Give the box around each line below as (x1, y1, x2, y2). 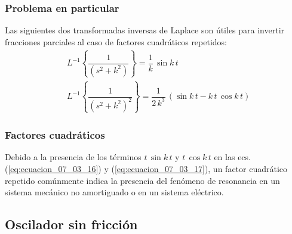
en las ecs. (214, 151, 251, 163)
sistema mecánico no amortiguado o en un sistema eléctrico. (5, 186, 224, 198)
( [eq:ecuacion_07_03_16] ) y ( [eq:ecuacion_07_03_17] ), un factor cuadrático (5, 163, 288, 175)
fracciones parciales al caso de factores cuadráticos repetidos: (5, 35, 228, 48)
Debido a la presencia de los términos (5, 151, 142, 163)
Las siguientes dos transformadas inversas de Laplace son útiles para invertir (5, 24, 285, 36)
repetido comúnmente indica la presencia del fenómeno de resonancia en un (5, 174, 280, 186)
